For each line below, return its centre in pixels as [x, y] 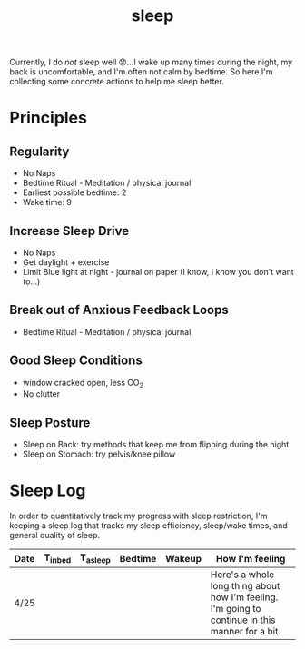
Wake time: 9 [47, 202]
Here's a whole [242, 575]
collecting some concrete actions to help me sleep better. [117, 82]
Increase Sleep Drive [69, 231]
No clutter [41, 394]
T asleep [96, 558]
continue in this [243, 620]
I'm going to [236, 609]
